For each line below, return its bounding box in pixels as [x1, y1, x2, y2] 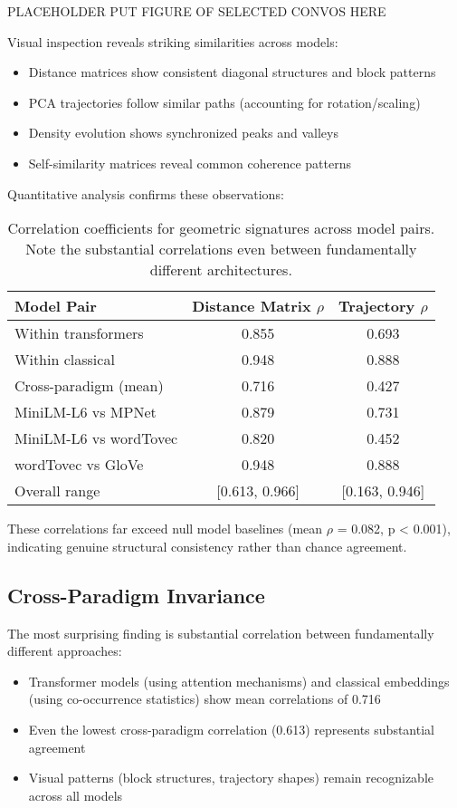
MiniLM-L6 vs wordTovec [14, 428, 178, 449]
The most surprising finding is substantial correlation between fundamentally [7, 623, 434, 642]
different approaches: [7, 641, 122, 660]
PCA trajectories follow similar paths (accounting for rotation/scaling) [28, 92, 421, 111]
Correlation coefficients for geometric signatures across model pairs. [7, 217, 435, 239]
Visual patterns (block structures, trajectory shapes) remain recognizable [28, 768, 433, 787]
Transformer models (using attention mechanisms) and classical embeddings [28, 671, 450, 690]
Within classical [14, 349, 115, 370]
